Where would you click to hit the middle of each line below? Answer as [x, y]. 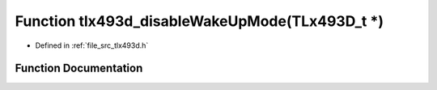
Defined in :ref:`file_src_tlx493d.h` [92, 45]
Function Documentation [79, 69]
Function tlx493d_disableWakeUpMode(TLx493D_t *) [199, 21]
